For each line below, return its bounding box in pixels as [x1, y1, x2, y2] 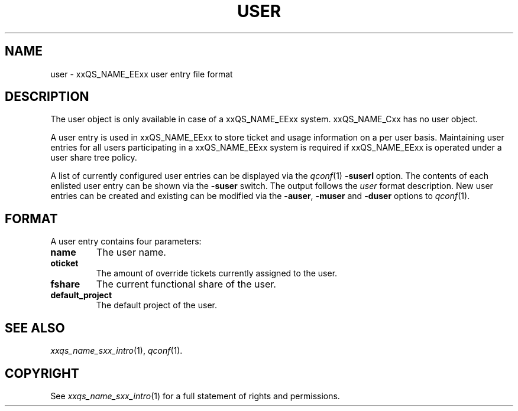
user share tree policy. [50, 152, 137, 163]
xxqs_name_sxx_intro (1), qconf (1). [50, 345, 183, 356]
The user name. [96, 246, 166, 259]
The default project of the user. [96, 300, 217, 311]
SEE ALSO [5, 320, 65, 335]
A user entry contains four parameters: [50, 236, 202, 247]
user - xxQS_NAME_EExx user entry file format [50, 68, 233, 79]
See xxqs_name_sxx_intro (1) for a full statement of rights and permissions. [50, 390, 340, 401]
